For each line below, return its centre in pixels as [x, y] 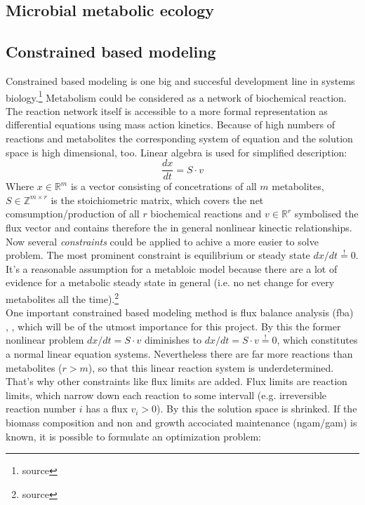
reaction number [41, 409]
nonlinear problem [45, 340]
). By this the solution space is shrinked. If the [257, 409]
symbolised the [326, 214]
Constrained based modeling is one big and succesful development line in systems [180, 80]
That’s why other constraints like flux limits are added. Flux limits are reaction [177, 381]
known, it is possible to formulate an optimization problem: [133, 436]
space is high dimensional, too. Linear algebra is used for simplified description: [177, 152]
